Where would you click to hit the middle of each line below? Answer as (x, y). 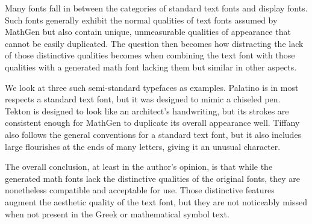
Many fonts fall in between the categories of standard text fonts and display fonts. (156, 8)
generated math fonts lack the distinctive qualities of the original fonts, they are (153, 178)
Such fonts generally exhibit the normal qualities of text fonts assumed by (141, 20)
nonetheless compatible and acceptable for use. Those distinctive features (140, 190)
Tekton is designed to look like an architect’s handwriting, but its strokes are (147, 110)
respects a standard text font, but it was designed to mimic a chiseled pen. (143, 99)
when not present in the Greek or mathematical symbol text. (117, 213)
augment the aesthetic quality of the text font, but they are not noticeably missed (156, 201)
